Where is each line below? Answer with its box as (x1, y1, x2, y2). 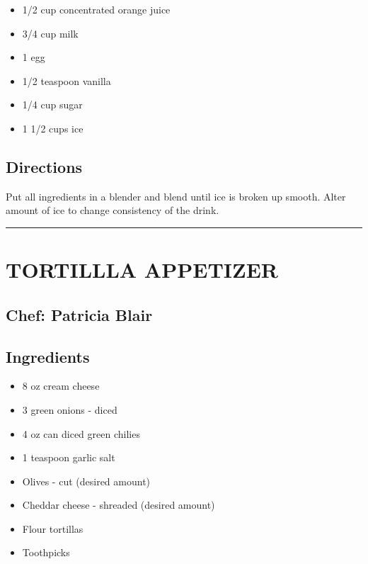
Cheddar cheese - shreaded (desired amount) (22, 497, 215, 512)
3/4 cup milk (22, 26, 79, 40)
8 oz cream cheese (22, 378, 100, 393)
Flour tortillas (22, 521, 84, 536)
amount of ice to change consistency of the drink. (6, 203, 219, 218)
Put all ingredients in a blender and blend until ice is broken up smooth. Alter (6, 188, 346, 203)
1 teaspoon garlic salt (22, 450, 115, 465)
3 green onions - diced (22, 402, 117, 417)
